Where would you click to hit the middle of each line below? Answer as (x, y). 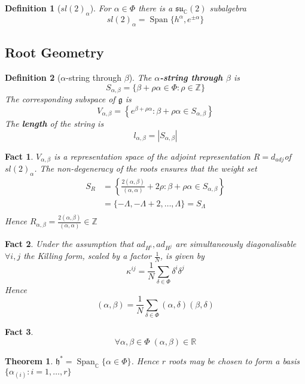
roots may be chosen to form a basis (234, 360)
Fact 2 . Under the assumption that (69, 243)
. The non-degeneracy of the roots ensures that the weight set (146, 168)
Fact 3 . (19, 332)
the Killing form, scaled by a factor (87, 256)
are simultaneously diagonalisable (236, 243)
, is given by (182, 256)
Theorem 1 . (29, 360)
